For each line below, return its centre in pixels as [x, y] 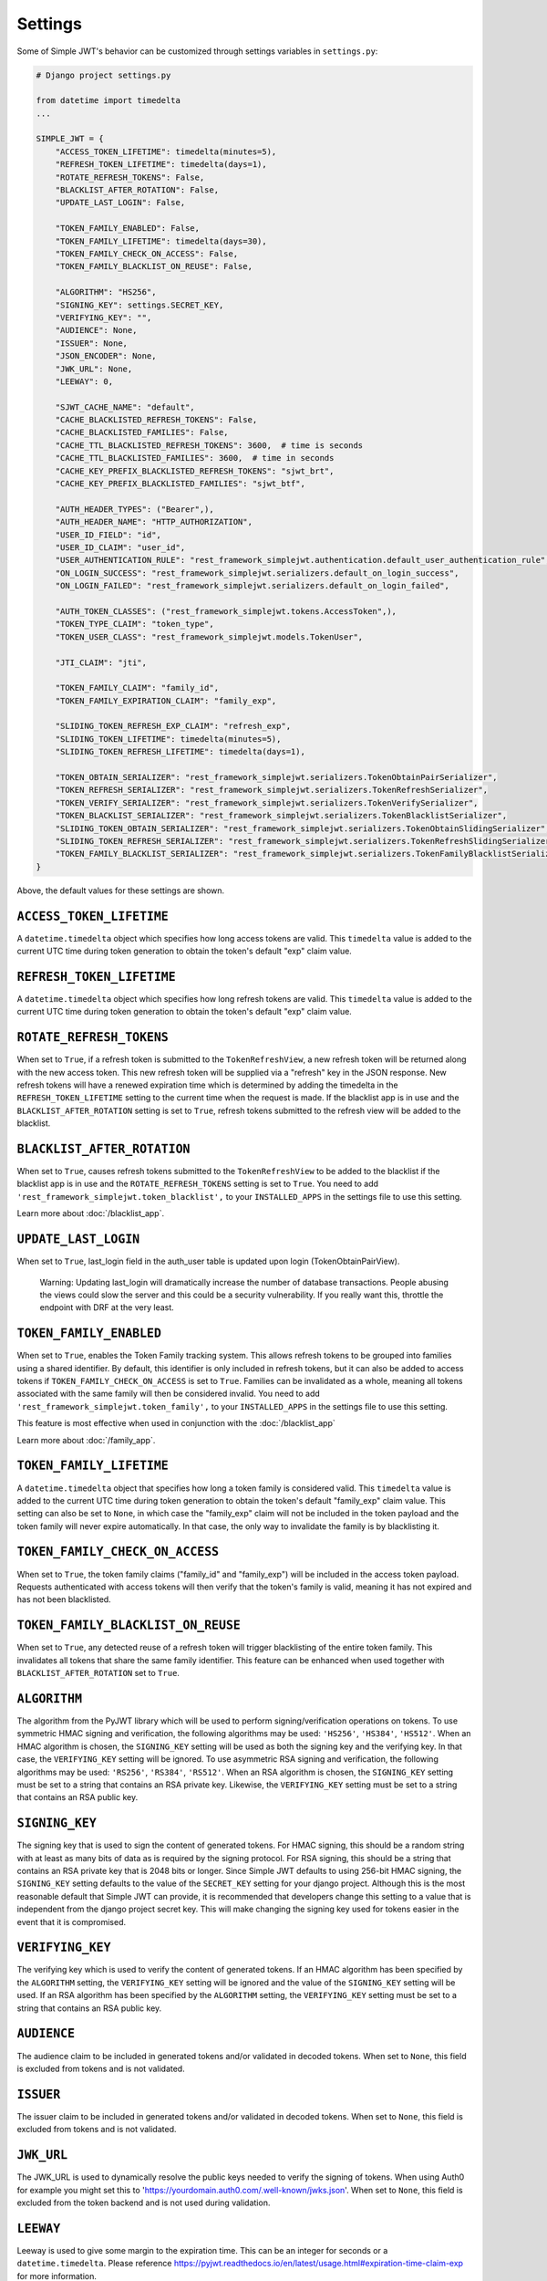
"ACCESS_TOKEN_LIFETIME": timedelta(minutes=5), [166, 151]
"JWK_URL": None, [94, 369]
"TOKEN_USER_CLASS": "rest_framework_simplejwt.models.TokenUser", [209, 637]
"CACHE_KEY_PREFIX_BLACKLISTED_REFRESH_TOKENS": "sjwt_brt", [195, 471]
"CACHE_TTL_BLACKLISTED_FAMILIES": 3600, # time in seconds [195, 458]
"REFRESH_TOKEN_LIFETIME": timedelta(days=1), [161, 165]
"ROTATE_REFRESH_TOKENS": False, [130, 177]
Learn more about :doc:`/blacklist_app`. [90, 1213]
